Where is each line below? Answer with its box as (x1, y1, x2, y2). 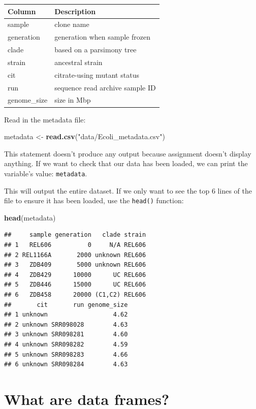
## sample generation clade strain (4, 231, 146, 239)
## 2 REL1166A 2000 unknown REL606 (4, 251, 146, 259)
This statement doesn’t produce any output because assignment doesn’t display (4, 148, 251, 159)
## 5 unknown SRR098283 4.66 (4, 351, 128, 358)
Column (8, 6, 36, 16)
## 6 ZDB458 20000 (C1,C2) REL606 (4, 291, 146, 298)
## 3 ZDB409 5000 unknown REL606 (4, 261, 146, 269)
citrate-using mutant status (54, 69, 139, 80)
